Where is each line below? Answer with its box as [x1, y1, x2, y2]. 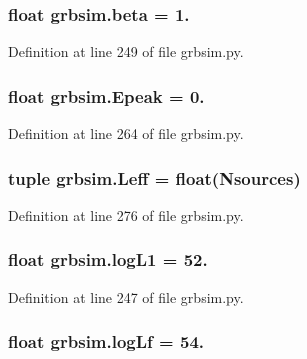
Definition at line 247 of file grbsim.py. [8, 286, 244, 307]
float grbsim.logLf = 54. [8, 329, 205, 354]
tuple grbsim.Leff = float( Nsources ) [8, 165, 301, 190]
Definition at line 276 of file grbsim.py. [8, 204, 244, 225]
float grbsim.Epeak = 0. [8, 83, 205, 108]
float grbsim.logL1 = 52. [8, 247, 208, 272]
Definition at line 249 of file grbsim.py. [8, 41, 244, 62]
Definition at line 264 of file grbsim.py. [8, 123, 244, 144]
